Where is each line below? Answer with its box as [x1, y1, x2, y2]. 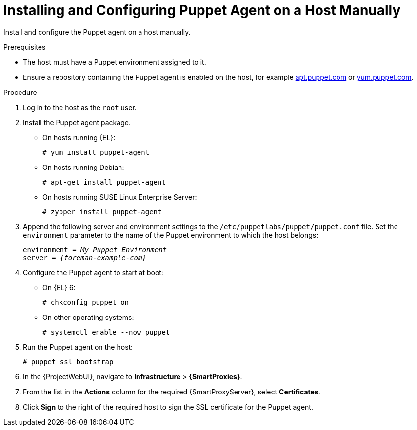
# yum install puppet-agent [42, 148, 150, 156]
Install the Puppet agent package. [23, 118, 131, 127]
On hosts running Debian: [42, 163, 124, 171]
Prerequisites [3, 42, 46, 51]
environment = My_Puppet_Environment [23, 245, 167, 254]
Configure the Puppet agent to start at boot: [23, 268, 163, 277]
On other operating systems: [42, 313, 134, 321]
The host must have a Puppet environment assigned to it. [23, 57, 206, 66]
